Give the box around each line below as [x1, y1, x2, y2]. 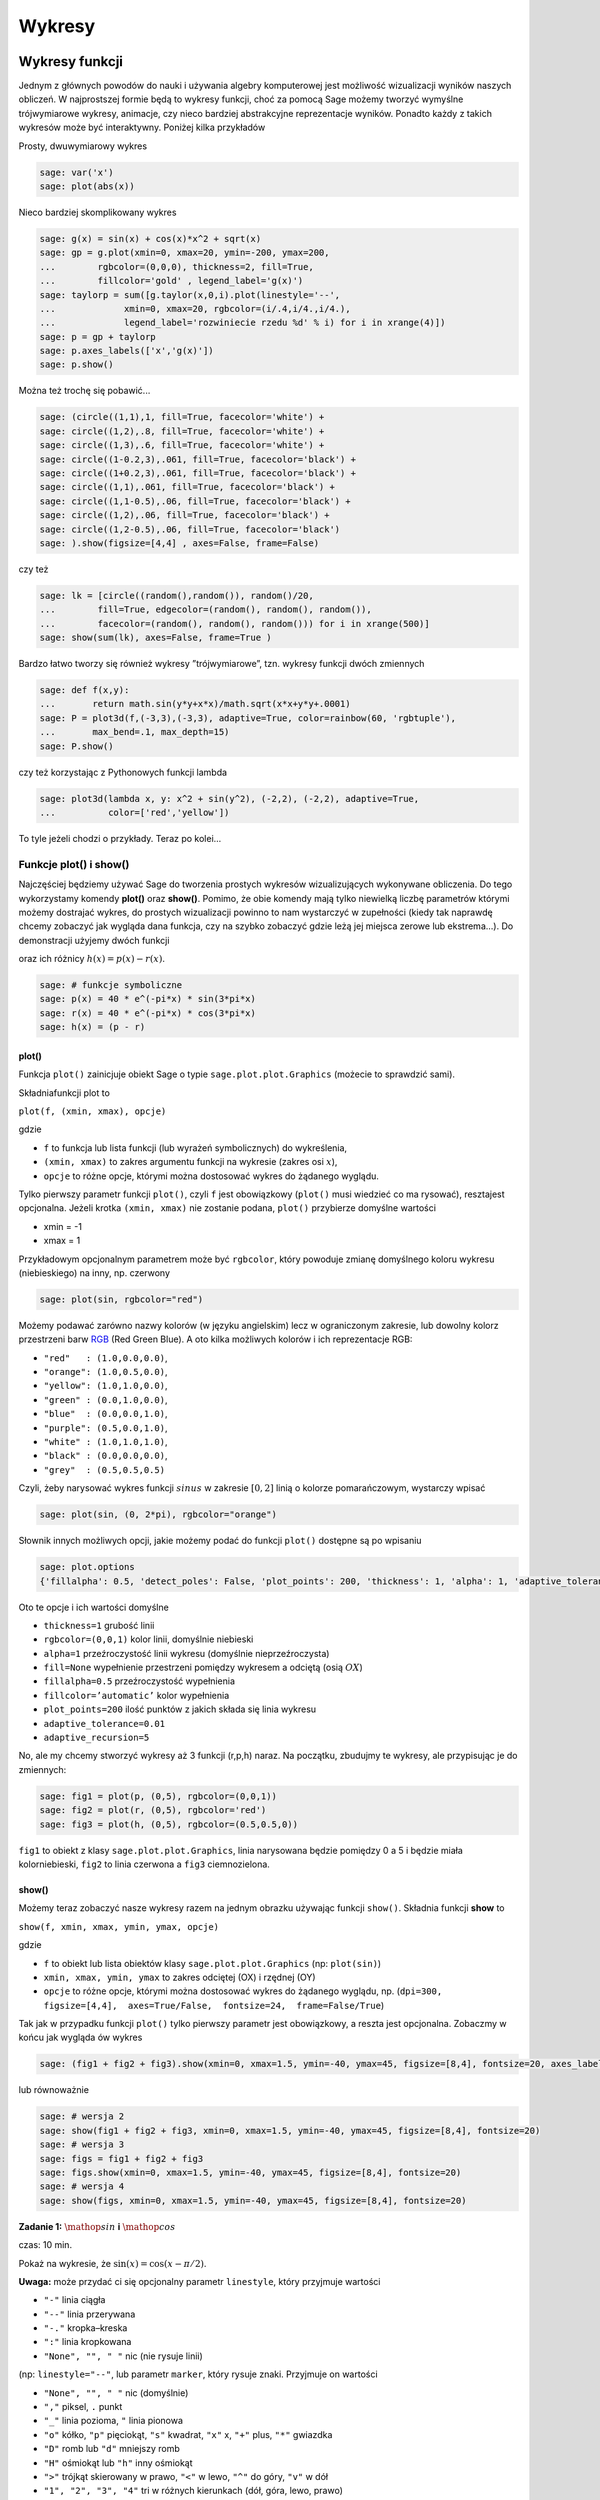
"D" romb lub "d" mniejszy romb [43, 2443, 180, 2455]
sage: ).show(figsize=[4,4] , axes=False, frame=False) [39, 537, 320, 549]
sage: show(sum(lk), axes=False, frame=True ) [39, 632, 272, 644]
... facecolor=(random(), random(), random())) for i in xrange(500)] [39, 618, 430, 629]
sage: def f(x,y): [39, 685, 130, 696]
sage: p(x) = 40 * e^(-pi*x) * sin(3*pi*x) [39, 993, 257, 1005]
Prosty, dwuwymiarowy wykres [18, 140, 148, 152]
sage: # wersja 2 [39, 2111, 125, 2122]
